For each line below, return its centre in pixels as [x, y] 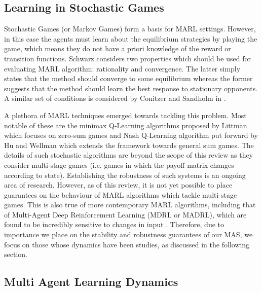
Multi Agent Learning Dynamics [91, 282]
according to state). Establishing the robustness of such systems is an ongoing [125, 175]
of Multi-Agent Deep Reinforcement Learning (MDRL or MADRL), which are [125, 214]
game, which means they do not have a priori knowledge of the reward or [118, 48]
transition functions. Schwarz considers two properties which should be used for [127, 58]
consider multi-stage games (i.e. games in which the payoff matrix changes [119, 165]
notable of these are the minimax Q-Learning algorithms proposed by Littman [126, 125]
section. [16, 254]
